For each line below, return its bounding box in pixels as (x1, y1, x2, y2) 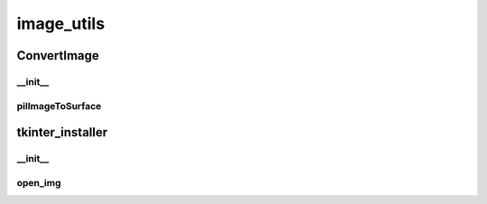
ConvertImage (16, 48, 99, 63)
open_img (16, 176, 62, 189)
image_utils (16, 14, 106, 33)
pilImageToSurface (16, 99, 102, 112)
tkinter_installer (16, 125, 108, 140)
